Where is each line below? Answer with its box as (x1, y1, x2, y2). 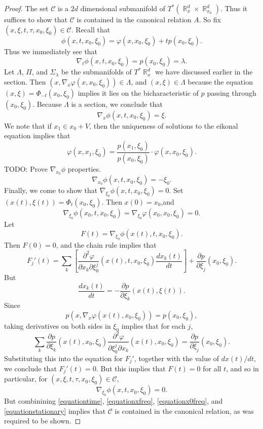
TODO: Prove (4, 163, 48, 174)
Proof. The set (4, 3, 49, 13)
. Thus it (220, 3, 248, 13)
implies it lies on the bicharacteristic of (78, 87, 199, 98)
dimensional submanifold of (80, 3, 166, 13)
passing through (207, 87, 256, 98)
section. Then (4, 76, 46, 87)
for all (203, 363, 221, 373)
